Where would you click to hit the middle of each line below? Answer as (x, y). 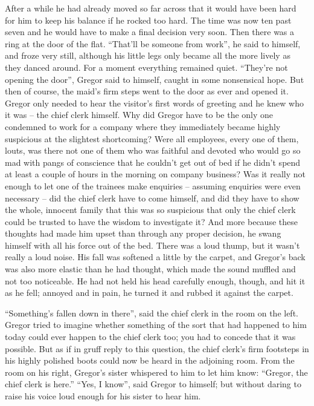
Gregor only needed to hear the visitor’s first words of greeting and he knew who (154, 103)
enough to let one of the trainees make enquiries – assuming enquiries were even (153, 185)
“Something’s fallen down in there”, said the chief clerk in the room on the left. (152, 313)
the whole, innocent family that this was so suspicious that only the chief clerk (150, 210)
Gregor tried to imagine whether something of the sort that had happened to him (156, 325)
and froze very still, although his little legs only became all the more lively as (148, 55)
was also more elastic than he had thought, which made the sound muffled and (150, 269)
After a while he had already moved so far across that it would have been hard (151, 8)
